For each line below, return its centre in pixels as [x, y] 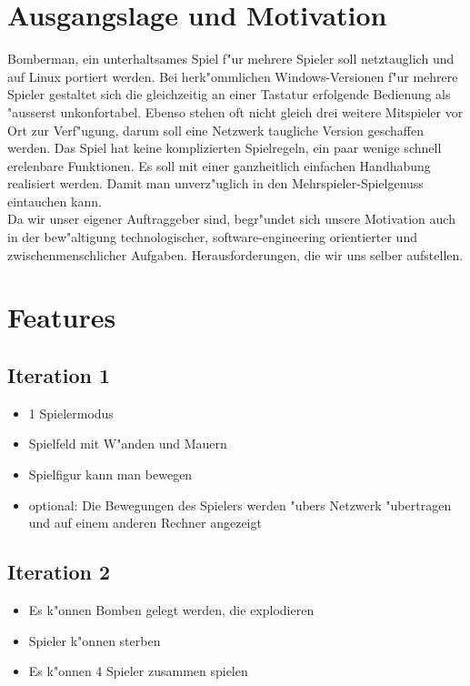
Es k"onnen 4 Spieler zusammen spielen [138, 671]
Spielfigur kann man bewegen [110, 474]
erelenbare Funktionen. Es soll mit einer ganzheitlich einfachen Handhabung [219, 165]
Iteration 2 [59, 572]
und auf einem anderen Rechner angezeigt [145, 523]
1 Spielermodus [71, 413]
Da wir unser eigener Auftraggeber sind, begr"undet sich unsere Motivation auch [231, 219]
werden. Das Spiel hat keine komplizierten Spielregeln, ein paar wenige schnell [225, 148]
